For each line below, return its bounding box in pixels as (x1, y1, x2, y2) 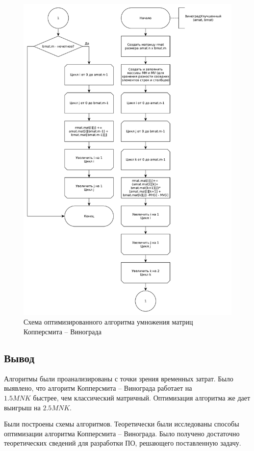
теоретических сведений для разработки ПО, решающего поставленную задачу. (4, 438, 241, 448)
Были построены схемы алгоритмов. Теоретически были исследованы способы (4, 419, 239, 429)
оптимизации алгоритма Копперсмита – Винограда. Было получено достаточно (4, 428, 240, 438)
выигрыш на (4, 402, 41, 412)
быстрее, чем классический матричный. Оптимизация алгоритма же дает (33, 392, 251, 402)
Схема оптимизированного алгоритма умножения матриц (24, 317, 193, 327)
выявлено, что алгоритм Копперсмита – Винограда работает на (4, 383, 192, 393)
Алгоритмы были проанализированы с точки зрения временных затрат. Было (4, 373, 233, 383)
